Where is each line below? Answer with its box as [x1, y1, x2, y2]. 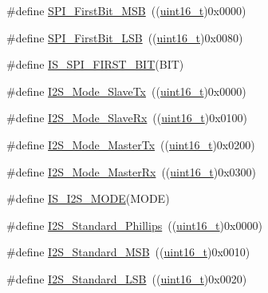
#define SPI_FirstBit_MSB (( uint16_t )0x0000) [6, 2, 246, 18]
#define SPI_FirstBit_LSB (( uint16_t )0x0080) [6, 29, 243, 46]
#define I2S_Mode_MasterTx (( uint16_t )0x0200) [6, 136, 255, 152]
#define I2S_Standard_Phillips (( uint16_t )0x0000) [6, 216, 262, 233]
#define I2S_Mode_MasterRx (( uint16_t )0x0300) [6, 163, 257, 180]
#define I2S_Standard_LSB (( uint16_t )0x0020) [6, 270, 247, 287]
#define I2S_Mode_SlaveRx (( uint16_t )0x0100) [6, 109, 248, 126]
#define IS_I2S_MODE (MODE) [6, 190, 170, 207]
